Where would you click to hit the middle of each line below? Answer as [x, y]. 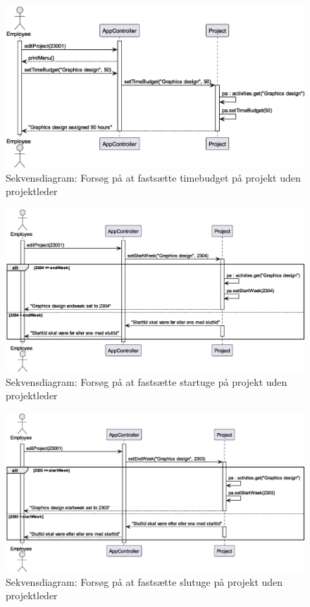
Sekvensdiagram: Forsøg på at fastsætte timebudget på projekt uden [153, 177]
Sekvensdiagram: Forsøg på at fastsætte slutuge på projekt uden [144, 581]
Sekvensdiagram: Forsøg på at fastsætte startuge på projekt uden [147, 381]
